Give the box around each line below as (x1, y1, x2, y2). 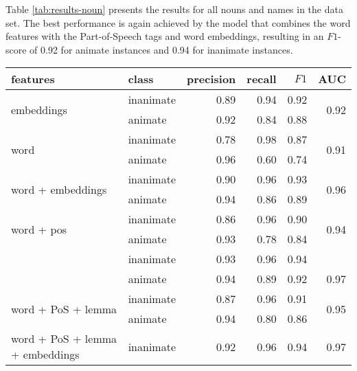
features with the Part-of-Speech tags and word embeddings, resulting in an (5, 29, 324, 43)
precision (187, 71, 236, 87)
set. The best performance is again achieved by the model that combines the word (5, 15, 351, 30)
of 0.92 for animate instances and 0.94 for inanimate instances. (30, 42, 293, 56)
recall (246, 71, 277, 87)
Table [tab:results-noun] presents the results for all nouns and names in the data (5, 2, 343, 16)
